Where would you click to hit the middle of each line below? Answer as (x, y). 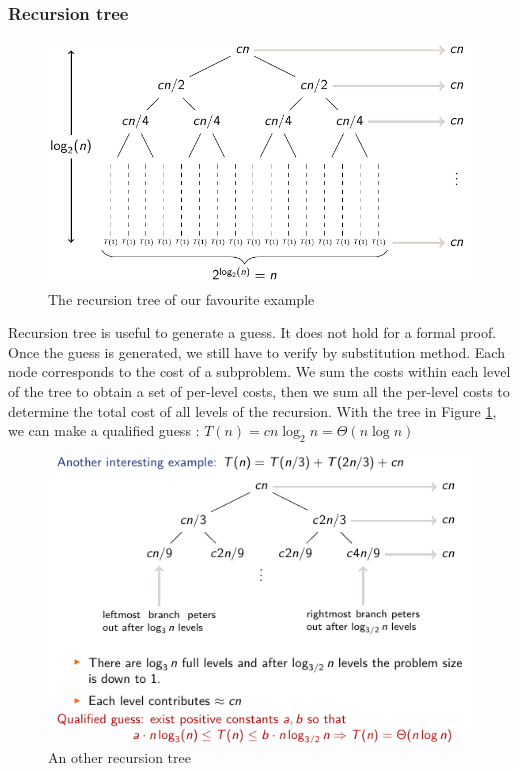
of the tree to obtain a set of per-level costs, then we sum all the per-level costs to (259, 390)
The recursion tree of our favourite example (181, 298)
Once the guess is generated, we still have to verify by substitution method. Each (256, 351)
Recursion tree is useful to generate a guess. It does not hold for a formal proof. (252, 332)
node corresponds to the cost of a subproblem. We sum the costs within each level (259, 371)
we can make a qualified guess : (104, 430)
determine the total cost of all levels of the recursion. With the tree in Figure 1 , (252, 410)
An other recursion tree (119, 756)
